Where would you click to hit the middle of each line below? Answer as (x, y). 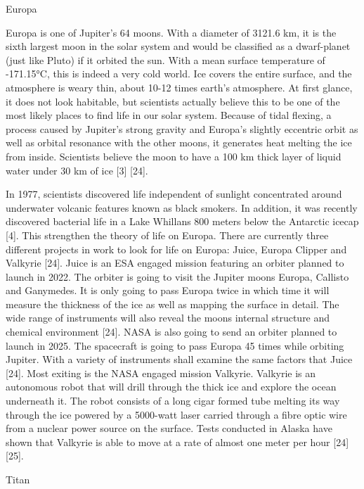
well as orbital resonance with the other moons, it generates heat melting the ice (179, 142)
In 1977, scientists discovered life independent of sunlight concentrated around (174, 194)
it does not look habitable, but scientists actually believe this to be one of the (173, 101)
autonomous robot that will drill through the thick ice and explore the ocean (171, 387)
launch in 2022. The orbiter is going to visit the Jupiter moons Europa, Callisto (177, 276)
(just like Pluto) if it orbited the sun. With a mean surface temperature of (165, 59)
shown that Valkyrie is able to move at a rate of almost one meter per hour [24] (177, 442)
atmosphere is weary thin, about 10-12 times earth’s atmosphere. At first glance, (179, 87)
